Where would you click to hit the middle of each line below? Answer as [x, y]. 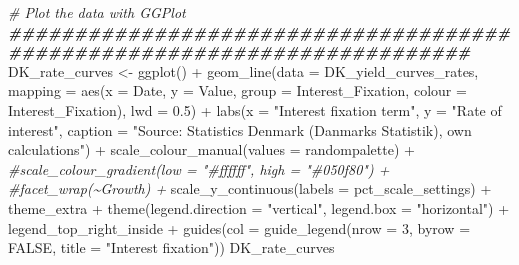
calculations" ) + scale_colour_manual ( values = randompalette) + [211, 149]
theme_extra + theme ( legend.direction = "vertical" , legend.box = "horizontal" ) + [259, 207]
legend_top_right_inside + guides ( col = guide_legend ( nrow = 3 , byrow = [239, 227]
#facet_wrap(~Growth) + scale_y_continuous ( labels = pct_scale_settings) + [250, 188]
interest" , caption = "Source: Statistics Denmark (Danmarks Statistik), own [240, 129]
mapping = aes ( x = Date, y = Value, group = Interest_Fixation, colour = [237, 90]
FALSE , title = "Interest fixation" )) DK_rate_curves [171, 247]
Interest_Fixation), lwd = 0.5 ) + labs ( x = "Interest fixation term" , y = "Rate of [255, 109]
